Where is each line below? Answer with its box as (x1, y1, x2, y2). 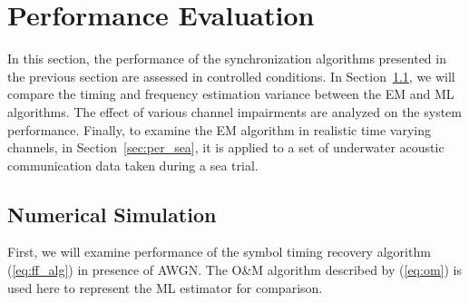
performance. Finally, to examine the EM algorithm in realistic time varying (7, 120, 431, 139)
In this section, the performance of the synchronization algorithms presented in (7, 49, 446, 68)
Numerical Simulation (7, 200, 217, 228)
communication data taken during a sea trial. (7, 155, 259, 174)
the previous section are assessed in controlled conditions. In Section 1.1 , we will (7, 66, 455, 85)
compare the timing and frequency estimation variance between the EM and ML (7, 84, 454, 103)
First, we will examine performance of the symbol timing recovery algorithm (7, 242, 431, 261)
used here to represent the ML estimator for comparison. (7, 278, 323, 297)
